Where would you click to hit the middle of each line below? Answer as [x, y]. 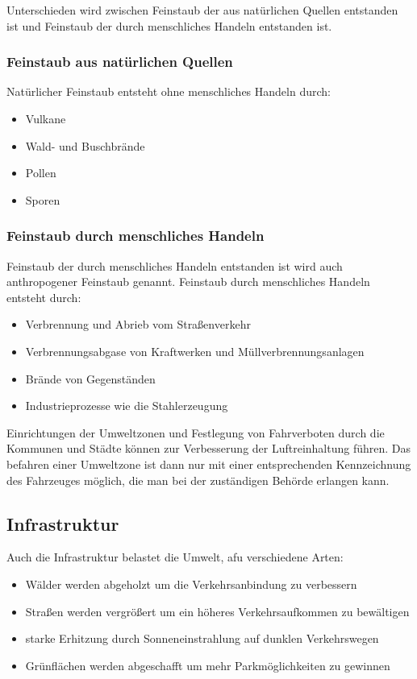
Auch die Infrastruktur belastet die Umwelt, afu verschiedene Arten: [175, 557]
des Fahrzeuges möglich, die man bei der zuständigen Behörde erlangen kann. [198, 480]
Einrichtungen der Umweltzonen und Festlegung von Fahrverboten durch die [196, 432]
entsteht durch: [44, 297]
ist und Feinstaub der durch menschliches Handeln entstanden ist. [169, 25]
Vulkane [46, 118]
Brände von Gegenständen [90, 378]
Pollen [41, 173]
